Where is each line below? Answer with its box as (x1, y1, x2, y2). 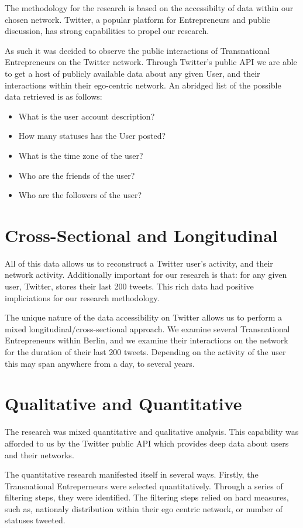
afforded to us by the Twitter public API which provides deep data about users (5, 437, 289, 449)
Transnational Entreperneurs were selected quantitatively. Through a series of (5, 479, 283, 492)
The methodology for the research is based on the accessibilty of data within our (5, 2, 294, 13)
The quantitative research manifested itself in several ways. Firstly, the (5, 468, 259, 481)
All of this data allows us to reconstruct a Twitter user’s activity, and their (5, 257, 273, 269)
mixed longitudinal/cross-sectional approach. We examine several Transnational (5, 322, 290, 335)
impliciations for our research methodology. (5, 291, 160, 304)
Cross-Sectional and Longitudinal (5, 223, 278, 247)
